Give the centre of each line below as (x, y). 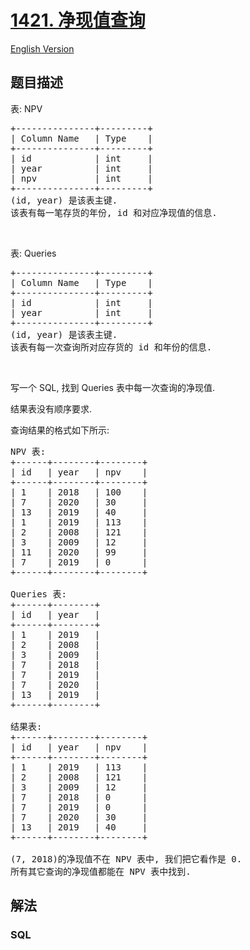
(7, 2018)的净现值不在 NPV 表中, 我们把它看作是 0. (126, 859)
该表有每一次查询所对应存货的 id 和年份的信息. (111, 347)
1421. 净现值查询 (78, 20)
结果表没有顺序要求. (51, 408)
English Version (42, 48)
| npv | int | (81, 178)
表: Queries (33, 253)
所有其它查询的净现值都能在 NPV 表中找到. (101, 871)
